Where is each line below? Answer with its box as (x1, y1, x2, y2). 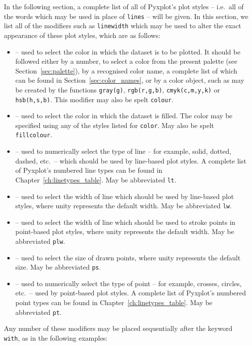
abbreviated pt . (15, 307, 62, 317)
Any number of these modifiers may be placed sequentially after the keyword (4, 323, 233, 333)
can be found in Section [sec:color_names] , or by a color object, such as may (15, 75, 244, 85)
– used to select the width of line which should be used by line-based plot (15, 191, 234, 201)
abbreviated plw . (15, 236, 65, 246)
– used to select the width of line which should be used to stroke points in (15, 217, 235, 227)
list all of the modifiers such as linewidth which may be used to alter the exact (4, 20, 241, 31)
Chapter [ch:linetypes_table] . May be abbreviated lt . (15, 174, 176, 184)
